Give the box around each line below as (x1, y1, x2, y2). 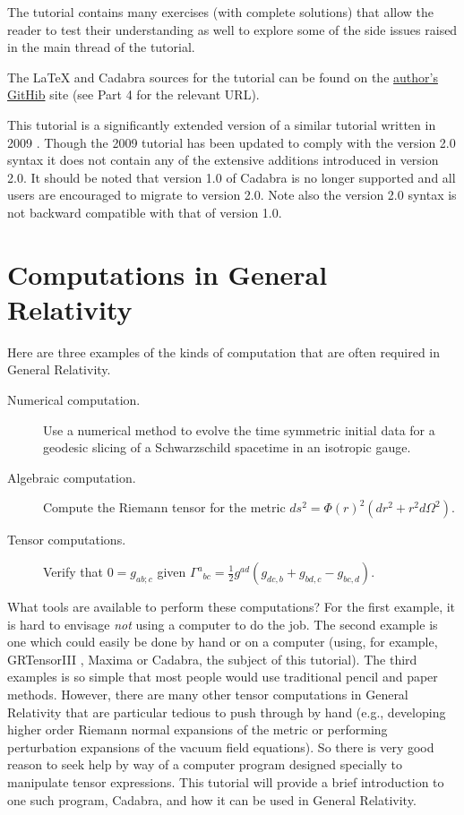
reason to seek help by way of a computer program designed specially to (7, 755, 403, 774)
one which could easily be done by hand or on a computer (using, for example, (7, 632, 438, 651)
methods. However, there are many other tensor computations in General (7, 684, 408, 703)
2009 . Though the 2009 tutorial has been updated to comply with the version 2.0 (7, 133, 456, 151)
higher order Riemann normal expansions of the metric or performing (7, 720, 388, 739)
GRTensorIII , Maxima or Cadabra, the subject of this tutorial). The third (7, 649, 417, 668)
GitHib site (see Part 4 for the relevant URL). (7, 85, 260, 104)
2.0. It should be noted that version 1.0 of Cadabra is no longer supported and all (7, 167, 456, 186)
